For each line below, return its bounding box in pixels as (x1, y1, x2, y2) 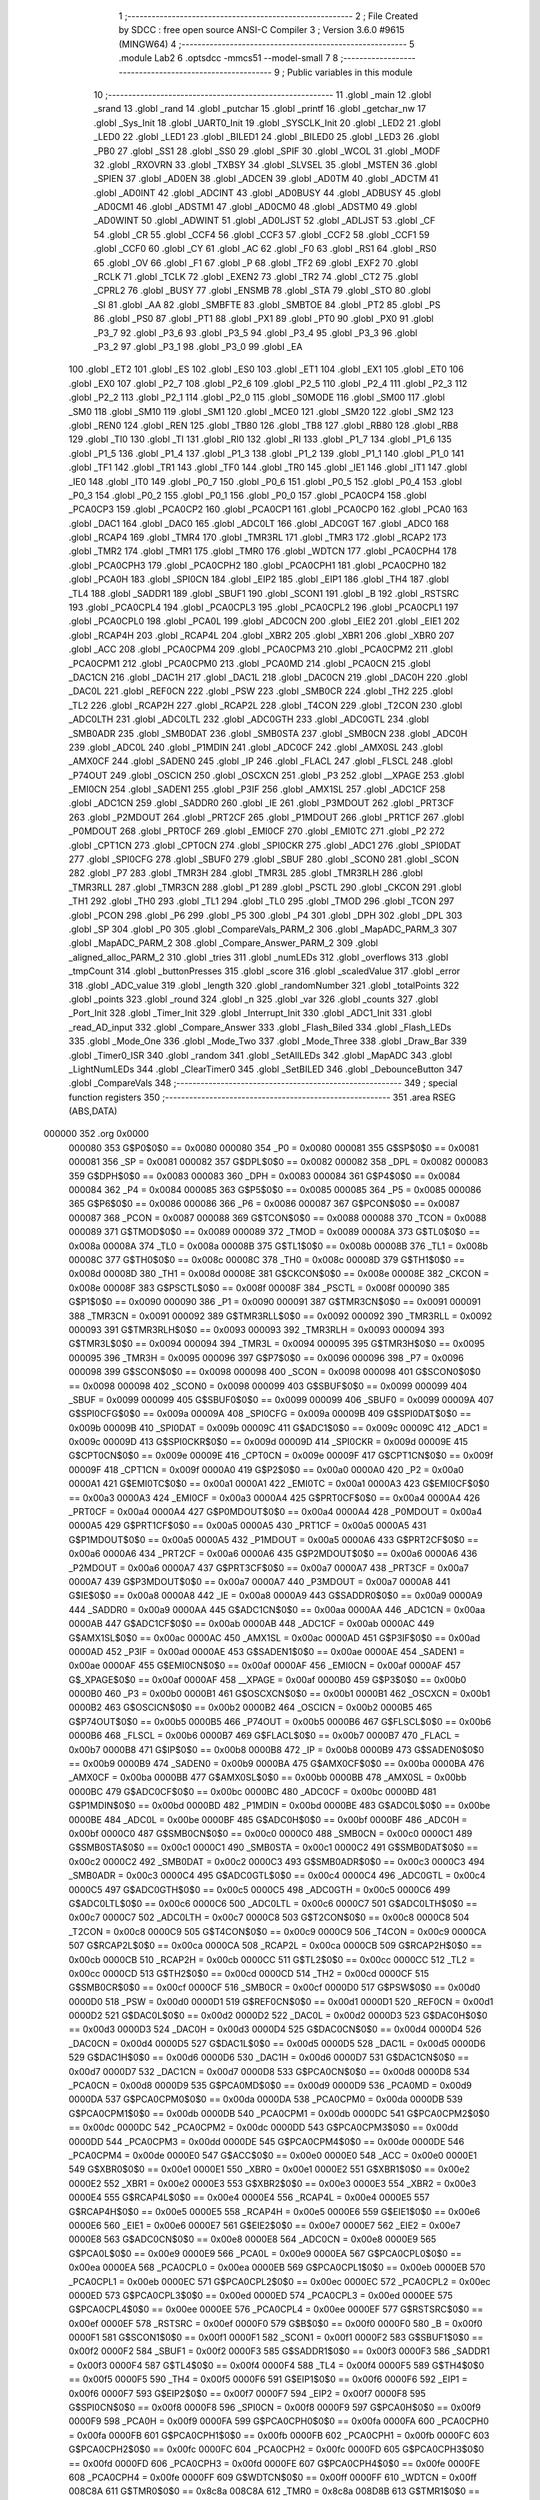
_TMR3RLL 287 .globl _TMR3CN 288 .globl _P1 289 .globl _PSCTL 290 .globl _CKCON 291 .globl (68, 881, 462, 893)
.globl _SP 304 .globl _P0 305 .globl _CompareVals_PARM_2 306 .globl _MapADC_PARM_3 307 (68, 923, 458, 935)
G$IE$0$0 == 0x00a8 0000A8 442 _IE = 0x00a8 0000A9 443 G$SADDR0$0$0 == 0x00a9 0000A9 (68, 1590, 483, 1602)
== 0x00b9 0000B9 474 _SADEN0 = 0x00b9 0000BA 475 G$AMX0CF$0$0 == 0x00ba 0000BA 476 (68, 1758, 485, 1770)
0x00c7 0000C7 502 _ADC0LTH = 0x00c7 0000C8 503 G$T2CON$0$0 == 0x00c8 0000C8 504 (68, 1911, 470, 1924)
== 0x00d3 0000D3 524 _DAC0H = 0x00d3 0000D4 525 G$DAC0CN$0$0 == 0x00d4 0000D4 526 (68, 2023, 482, 2035)
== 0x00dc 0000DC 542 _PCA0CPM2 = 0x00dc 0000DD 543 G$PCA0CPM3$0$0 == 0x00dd (68, 2121, 459, 2134)
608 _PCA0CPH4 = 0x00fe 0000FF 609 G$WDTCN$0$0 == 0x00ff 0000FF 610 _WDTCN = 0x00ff (68, 2471, 477, 2483)
